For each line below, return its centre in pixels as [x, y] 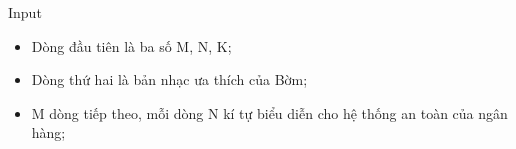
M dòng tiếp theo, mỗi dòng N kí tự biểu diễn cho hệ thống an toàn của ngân [269, 112]
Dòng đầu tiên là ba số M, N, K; [131, 45]
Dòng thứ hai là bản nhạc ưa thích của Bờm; [169, 79]
